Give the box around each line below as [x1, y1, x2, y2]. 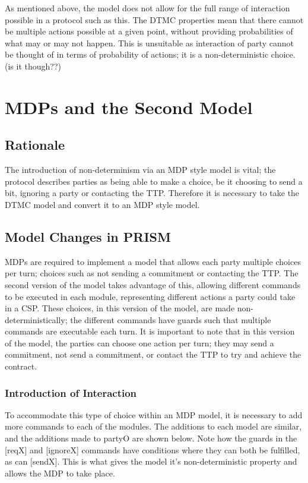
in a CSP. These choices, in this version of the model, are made [5, 302, 235, 314]
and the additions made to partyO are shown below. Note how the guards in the [5, 432, 297, 444]
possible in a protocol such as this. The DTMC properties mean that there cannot [5, 13, 304, 26]
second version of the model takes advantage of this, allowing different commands [5, 278, 301, 291]
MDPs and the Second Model [5, 94, 253, 119]
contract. [5, 360, 37, 372]
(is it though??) [5, 59, 61, 72]
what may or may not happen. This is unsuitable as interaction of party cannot [5, 36, 294, 49]
